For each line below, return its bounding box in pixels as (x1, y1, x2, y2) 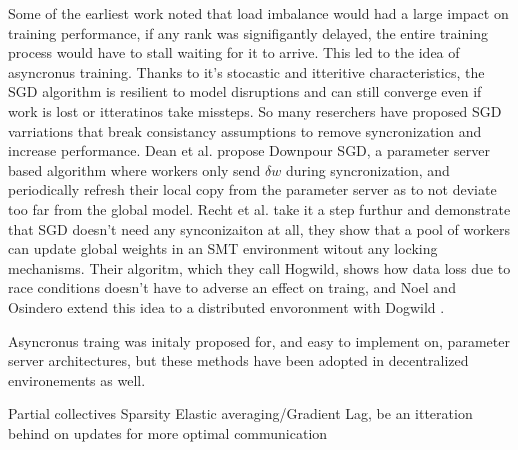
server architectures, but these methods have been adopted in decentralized (8, 350, 469, 371)
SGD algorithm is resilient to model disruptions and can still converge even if (8, 81, 482, 102)
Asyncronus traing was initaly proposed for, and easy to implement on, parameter (8, 330, 510, 351)
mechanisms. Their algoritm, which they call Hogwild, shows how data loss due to (8, 257, 511, 278)
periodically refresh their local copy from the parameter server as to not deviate (8, 179, 497, 200)
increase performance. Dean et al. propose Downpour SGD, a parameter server (8, 140, 490, 161)
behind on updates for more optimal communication (8, 422, 328, 443)
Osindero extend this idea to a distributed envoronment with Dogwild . (8, 296, 445, 317)
